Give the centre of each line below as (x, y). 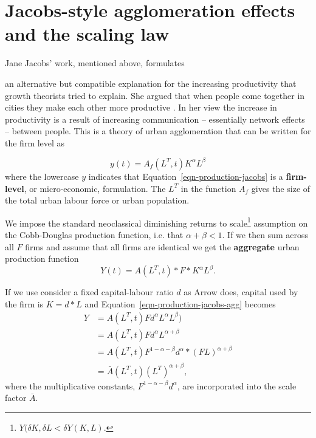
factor (16, 398)
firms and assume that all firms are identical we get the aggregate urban (162, 246)
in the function (208, 188)
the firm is (24, 303)
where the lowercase (42, 176)
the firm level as (35, 142)
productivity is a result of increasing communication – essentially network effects (155, 119)
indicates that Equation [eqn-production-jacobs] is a (186, 176)
